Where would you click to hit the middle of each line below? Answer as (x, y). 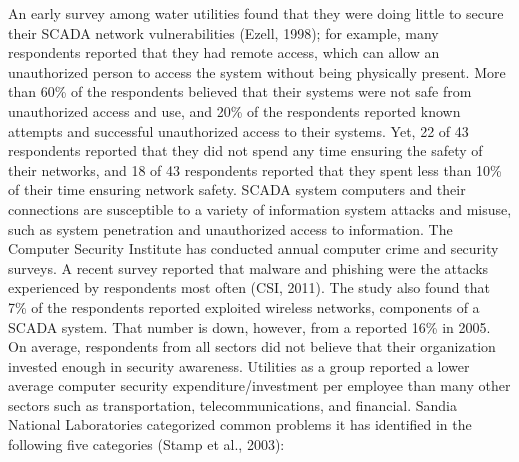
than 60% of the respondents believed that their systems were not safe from (240, 91)
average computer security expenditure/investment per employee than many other (259, 385)
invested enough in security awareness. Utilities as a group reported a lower (239, 365)
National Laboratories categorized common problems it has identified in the (240, 424)
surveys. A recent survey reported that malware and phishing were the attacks (248, 267)
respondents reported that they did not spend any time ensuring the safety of (245, 150)
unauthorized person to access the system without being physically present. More (257, 71)
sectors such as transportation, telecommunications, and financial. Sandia (232, 404)
